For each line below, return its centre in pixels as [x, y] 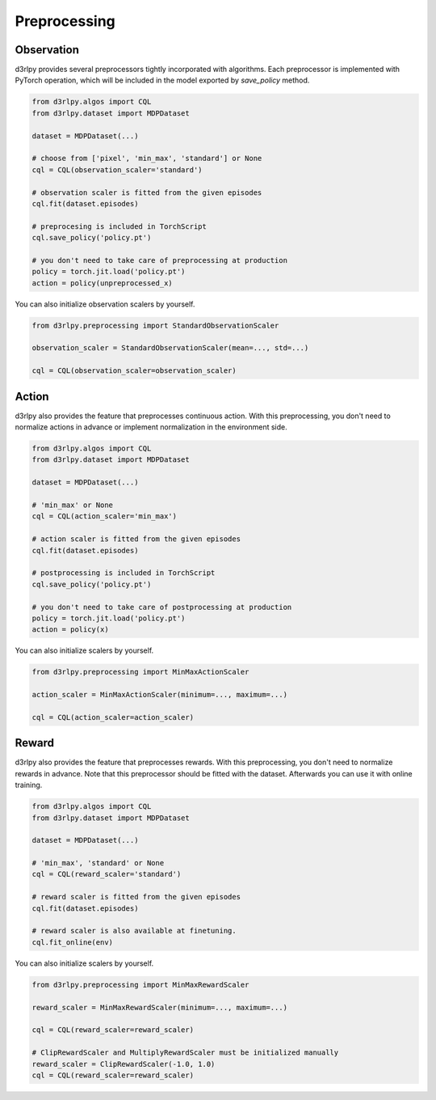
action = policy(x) [70, 630]
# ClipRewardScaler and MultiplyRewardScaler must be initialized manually [185, 1053]
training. [29, 785]
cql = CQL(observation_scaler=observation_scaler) [134, 371]
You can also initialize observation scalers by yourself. [105, 304]
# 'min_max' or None [72, 505]
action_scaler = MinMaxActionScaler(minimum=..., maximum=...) [160, 695]
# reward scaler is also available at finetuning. [134, 931]
